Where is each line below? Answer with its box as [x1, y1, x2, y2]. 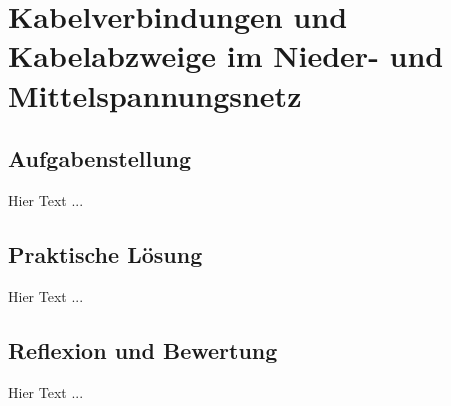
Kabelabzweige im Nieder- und [8, 35, 444, 76]
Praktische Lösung [8, 238, 203, 269]
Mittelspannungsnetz [8, 74, 302, 115]
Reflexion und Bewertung [8, 334, 278, 365]
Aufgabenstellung [8, 143, 192, 174]
